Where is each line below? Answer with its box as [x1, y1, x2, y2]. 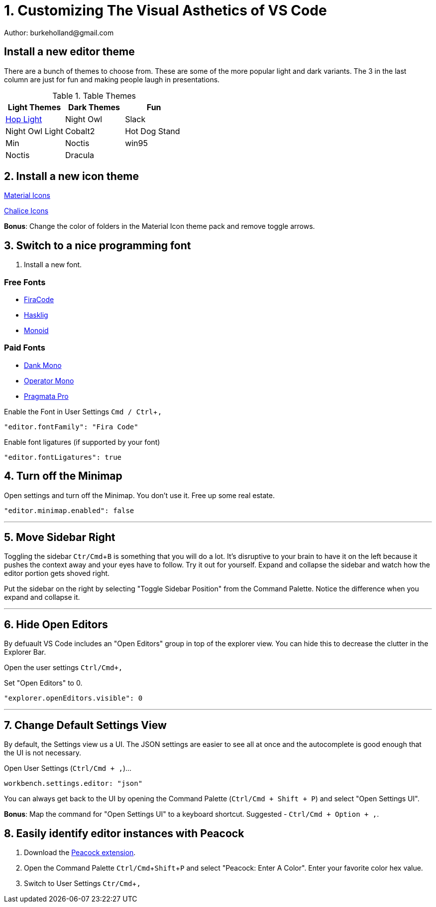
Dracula [65, 150, 95, 160]
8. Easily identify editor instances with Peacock [4, 827, 244, 840]
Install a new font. [24, 260, 82, 269]
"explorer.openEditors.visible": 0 [4, 694, 143, 703]
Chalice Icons [4, 206, 49, 215]
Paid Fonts [4, 343, 45, 353]
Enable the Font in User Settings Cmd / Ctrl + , [4, 407, 162, 416]
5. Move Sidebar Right [4, 531, 115, 544]
